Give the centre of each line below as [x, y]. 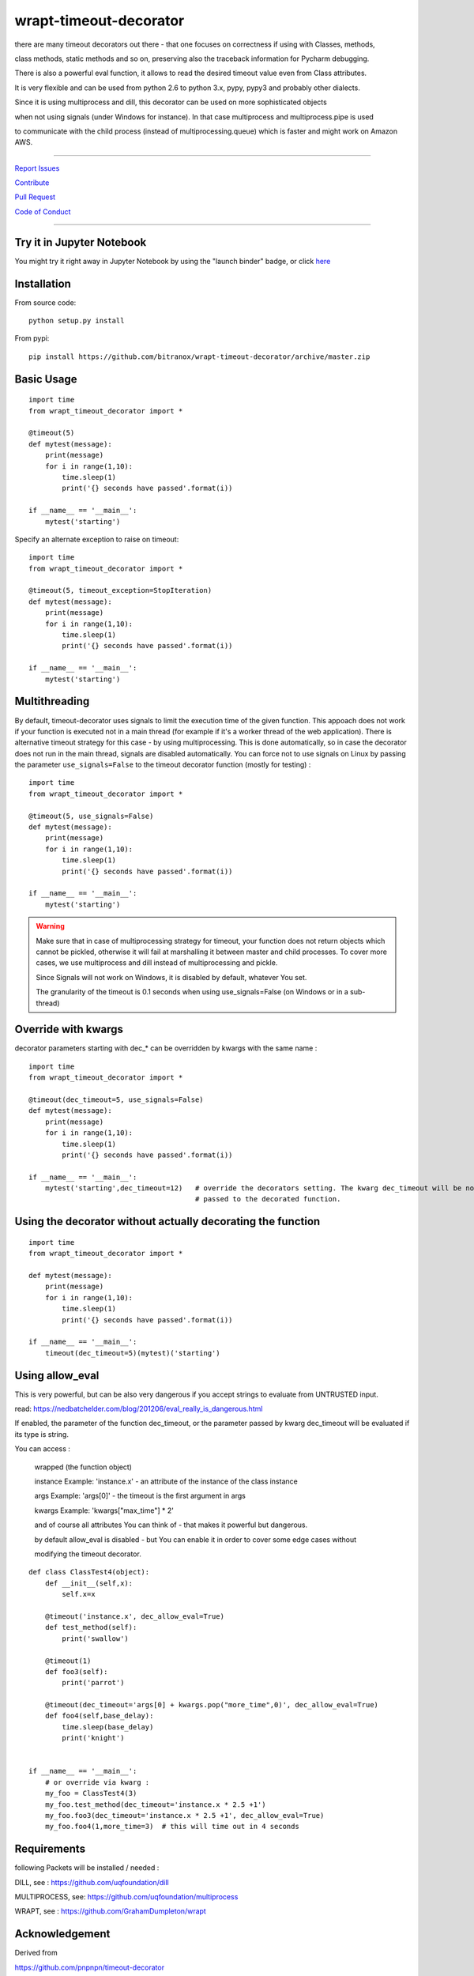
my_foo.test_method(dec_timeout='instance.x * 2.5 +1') [155, 1804]
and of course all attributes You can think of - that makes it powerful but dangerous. [171, 1525]
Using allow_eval [57, 1375]
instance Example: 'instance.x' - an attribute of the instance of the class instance [166, 1481]
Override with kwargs [69, 1029]
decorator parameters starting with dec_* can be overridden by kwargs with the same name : [166, 1048]
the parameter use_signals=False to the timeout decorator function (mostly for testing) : [163, 765]
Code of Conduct [43, 211]
